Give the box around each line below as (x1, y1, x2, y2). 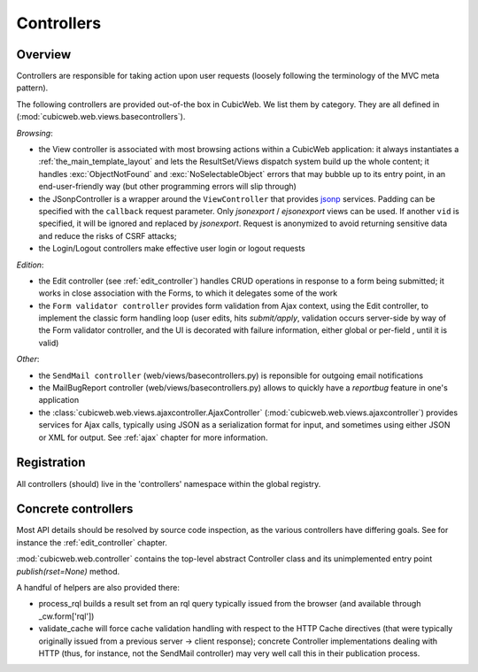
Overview (16, 47, 72, 62)
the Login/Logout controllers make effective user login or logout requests (38, 243, 305, 254)
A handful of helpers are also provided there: (16, 582, 181, 592)
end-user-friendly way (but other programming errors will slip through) (38, 182, 297, 192)
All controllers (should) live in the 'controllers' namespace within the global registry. (16, 478, 321, 489)
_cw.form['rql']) (38, 611, 95, 622)
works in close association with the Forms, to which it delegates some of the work (38, 288, 338, 298)
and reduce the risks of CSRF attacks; (38, 230, 177, 241)
